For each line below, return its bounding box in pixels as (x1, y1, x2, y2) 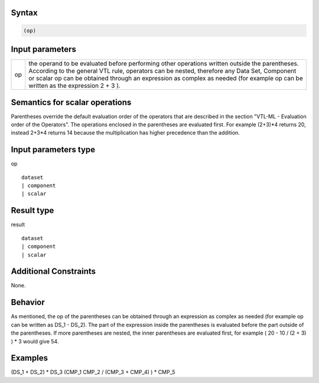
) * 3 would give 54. (11, 338, 59, 345)
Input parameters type (11, 145, 96, 155)
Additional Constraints (11, 266, 96, 277)
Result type (11, 205, 54, 215)
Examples (11, 353, 48, 363)
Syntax (11, 8, 38, 18)
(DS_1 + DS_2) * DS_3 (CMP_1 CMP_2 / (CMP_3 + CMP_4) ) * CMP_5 (11, 369, 175, 376)
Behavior (11, 297, 45, 307)
